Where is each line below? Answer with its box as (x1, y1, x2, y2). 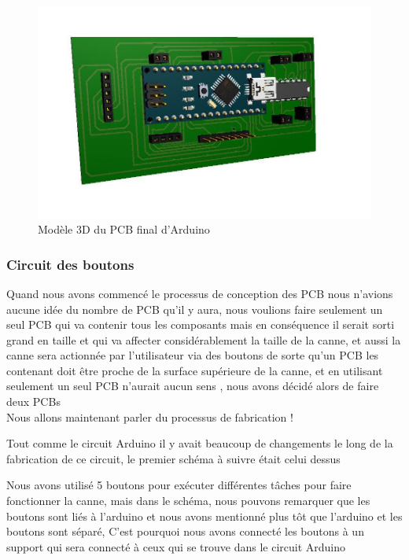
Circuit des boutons (6, 254, 134, 274)
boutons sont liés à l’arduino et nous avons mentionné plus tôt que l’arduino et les (6, 507, 403, 524)
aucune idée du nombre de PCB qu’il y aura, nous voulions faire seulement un (6, 300, 383, 317)
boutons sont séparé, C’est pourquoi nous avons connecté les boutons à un (6, 523, 364, 540)
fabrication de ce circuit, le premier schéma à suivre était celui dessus (6, 450, 341, 466)
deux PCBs (6, 393, 61, 410)
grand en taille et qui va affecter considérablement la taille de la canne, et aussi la (6, 331, 401, 348)
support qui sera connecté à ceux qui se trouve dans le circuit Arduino (6, 538, 346, 554)
